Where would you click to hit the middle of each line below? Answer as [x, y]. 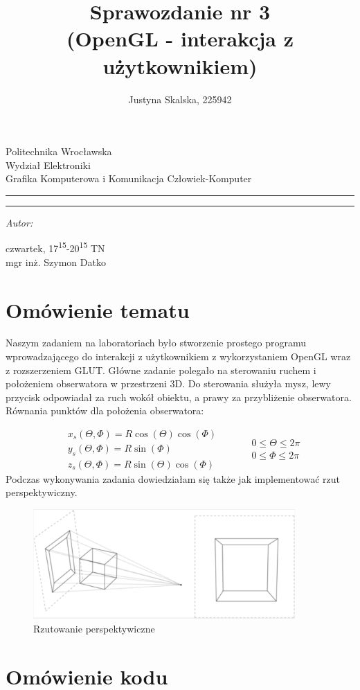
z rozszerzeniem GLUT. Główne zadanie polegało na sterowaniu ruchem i [161, 370]
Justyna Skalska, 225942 [180, 99]
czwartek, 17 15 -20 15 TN [55, 247]
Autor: [19, 222]
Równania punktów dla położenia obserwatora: [105, 410]
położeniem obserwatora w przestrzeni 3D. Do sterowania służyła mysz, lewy [169, 383]
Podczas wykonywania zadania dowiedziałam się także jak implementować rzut [173, 478]
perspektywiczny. [42, 492]
